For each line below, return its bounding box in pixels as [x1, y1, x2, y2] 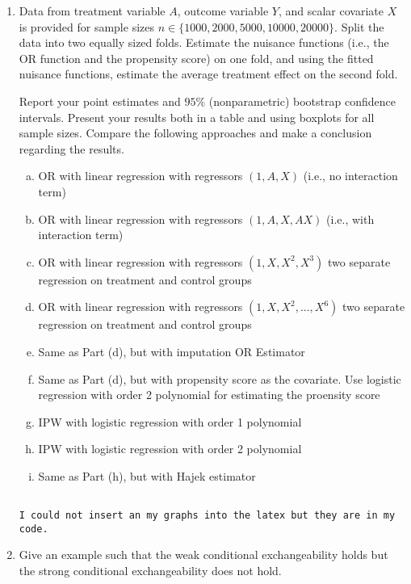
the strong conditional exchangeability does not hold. [19, 562, 282, 579]
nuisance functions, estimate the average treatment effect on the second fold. [19, 65, 398, 82]
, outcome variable [177, 2, 269, 19]
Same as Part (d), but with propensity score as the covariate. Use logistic [38, 370, 401, 387]
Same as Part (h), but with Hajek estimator [38, 467, 256, 484]
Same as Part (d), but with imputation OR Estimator [38, 342, 305, 359]
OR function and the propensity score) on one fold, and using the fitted [19, 49, 374, 66]
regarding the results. [19, 140, 124, 157]
